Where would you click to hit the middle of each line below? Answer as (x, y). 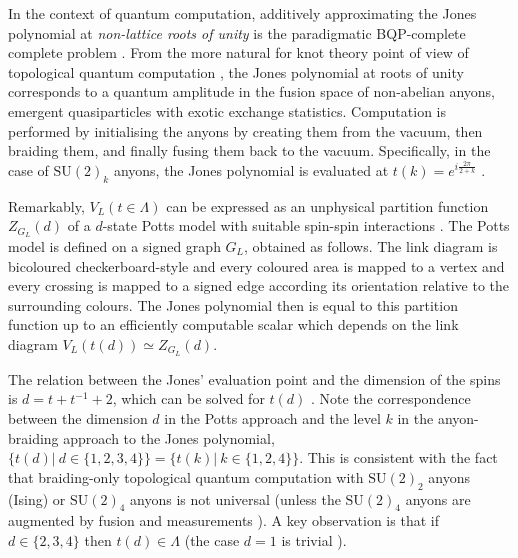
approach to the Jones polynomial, (169, 437)
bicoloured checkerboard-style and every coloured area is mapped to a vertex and (256, 265)
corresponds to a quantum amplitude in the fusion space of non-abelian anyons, (252, 91)
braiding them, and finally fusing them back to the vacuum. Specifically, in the (249, 150)
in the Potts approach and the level (272, 418)
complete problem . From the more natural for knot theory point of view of (238, 52)
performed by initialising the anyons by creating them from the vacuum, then (245, 130)
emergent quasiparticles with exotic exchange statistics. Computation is (227, 110)
